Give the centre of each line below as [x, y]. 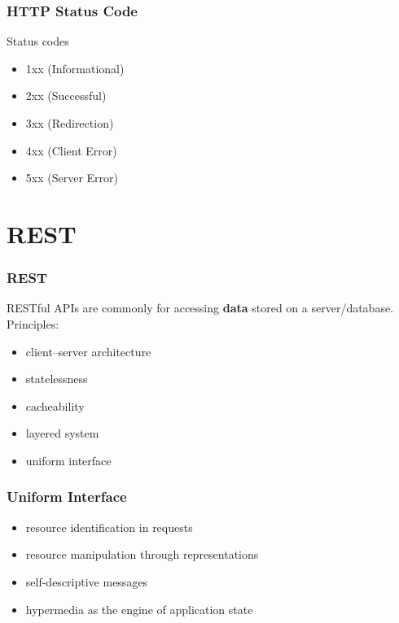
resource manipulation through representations [142, 554]
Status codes [38, 41]
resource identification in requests [109, 527]
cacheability [55, 405]
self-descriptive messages [87, 581]
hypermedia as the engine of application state [139, 609]
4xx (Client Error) [71, 150]
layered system [62, 433]
